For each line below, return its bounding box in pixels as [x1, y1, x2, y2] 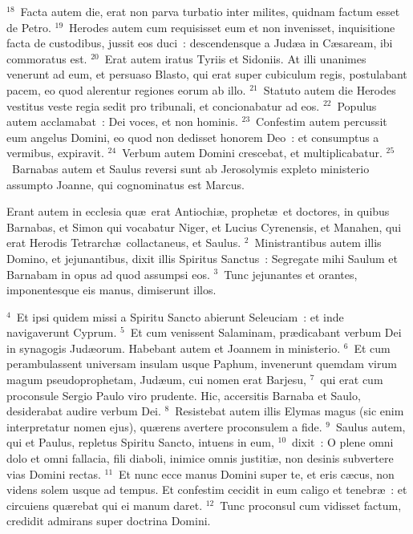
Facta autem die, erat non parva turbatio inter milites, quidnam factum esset [20, 3, 400, 19]
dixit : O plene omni [292, 434, 394, 451]
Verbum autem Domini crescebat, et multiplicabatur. [122, 144, 383, 161]
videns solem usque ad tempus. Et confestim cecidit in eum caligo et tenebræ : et [6, 481, 407, 498]
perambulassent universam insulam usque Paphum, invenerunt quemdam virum [6, 355, 397, 372]
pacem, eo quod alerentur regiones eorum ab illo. [6, 81, 246, 98]
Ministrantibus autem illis [254, 234, 382, 251]
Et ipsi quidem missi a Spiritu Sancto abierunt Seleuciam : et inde [16, 308, 344, 325]
